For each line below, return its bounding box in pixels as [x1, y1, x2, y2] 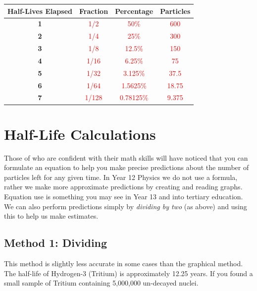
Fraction [79, 5, 108, 16]
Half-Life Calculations [4, 123, 156, 144]
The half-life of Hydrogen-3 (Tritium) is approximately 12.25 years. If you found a [4, 268, 253, 278]
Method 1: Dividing [4, 235, 107, 250]
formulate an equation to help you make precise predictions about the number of [4, 162, 249, 173]
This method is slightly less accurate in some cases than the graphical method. [4, 258, 243, 268]
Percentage [115, 5, 154, 16]
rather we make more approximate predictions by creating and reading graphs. [4, 181, 243, 192]
